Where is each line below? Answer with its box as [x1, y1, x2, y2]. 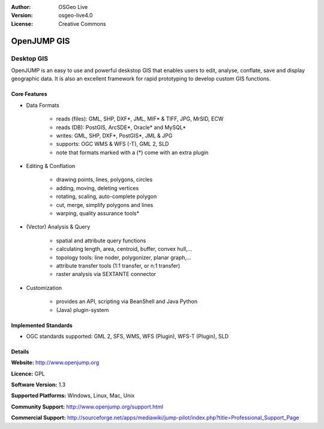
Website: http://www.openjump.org [11, 359, 100, 366]
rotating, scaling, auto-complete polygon [56, 193, 157, 200]
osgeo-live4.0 [58, 12, 93, 19]
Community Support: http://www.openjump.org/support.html [11, 403, 164, 410]
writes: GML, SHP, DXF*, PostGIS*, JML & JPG [56, 132, 173, 139]
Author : [11, 4, 31, 10]
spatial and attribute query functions [56, 237, 146, 244]
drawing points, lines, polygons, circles [56, 176, 153, 183]
